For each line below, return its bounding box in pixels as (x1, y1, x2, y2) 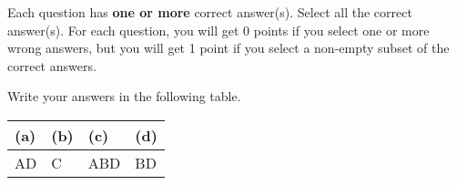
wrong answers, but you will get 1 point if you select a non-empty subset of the (7, 38, 450, 57)
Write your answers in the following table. (7, 87, 241, 106)
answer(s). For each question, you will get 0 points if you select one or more (7, 20, 430, 39)
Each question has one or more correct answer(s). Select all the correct (7, 3, 412, 21)
